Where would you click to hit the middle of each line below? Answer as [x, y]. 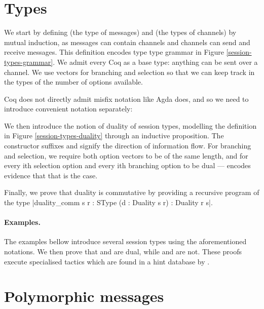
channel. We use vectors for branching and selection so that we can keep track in [129, 72]
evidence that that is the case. [51, 175]
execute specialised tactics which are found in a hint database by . [107, 261]
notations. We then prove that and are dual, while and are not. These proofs [123, 252]
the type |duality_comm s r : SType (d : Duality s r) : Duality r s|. [108, 202]
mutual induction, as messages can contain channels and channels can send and [127, 42]
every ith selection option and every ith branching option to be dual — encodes [127, 165]
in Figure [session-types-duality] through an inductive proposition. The [114, 136]
